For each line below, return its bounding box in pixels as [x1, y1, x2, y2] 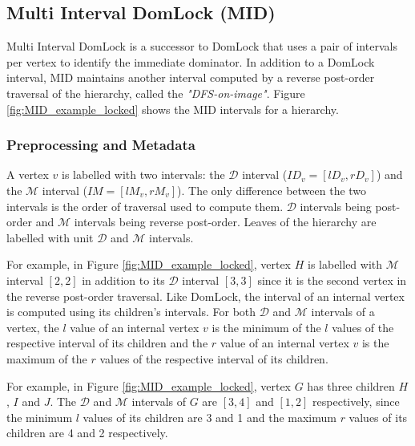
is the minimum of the [212, 318, 321, 335]
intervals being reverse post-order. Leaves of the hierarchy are [74, 213, 377, 230]
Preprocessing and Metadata [6, 135, 195, 155]
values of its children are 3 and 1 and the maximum [83, 408, 336, 425]
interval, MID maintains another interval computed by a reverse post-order [6, 69, 375, 86]
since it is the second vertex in [257, 271, 407, 288]
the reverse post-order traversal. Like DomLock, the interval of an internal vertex [6, 287, 405, 304]
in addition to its [82, 271, 165, 288]
